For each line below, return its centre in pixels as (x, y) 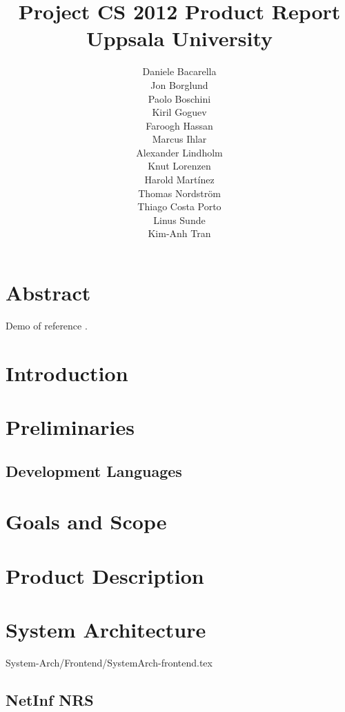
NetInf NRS (50, 699)
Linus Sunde (179, 220)
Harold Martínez (179, 180)
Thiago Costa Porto (179, 206)
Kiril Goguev (179, 112)
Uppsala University (179, 38)
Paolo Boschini (179, 98)
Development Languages (94, 470)
